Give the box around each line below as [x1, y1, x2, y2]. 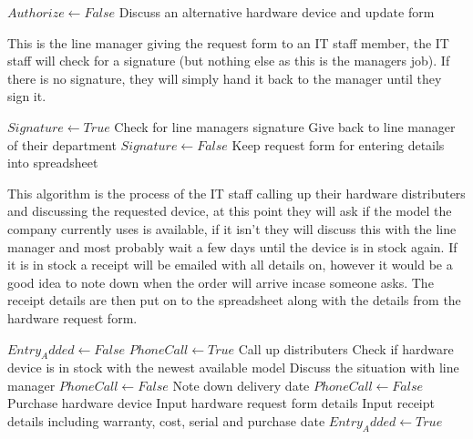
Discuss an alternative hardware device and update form [118, 3, 435, 21]
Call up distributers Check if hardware [238, 339, 454, 358]
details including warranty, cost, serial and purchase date [7, 412, 325, 431]
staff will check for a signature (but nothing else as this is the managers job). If [7, 51, 450, 70]
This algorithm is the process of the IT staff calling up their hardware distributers [7, 183, 466, 202]
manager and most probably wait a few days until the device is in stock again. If [7, 237, 458, 256]
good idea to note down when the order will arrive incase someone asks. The [7, 272, 434, 291]
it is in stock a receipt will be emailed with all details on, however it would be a [7, 255, 453, 274]
